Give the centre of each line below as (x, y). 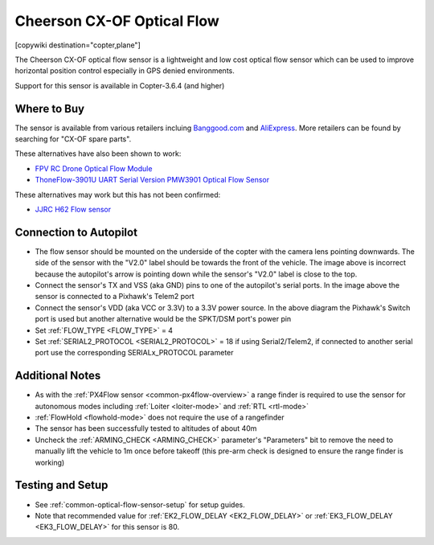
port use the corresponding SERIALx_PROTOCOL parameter (134, 353)
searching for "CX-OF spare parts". (73, 139)
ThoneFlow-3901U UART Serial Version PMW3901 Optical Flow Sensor (152, 180)
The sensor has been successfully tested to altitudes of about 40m (146, 428)
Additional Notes (58, 376)
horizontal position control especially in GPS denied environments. (125, 71)
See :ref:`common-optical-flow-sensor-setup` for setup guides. (140, 504)
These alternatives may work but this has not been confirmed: (118, 195)
